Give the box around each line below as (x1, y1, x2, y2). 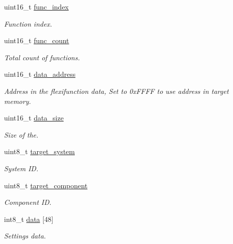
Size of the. (4, 129, 39, 140)
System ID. (4, 163, 39, 173)
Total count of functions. (4, 52, 80, 62)
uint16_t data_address (4, 69, 76, 79)
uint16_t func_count (4, 35, 69, 46)
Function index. (4, 18, 52, 29)
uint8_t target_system (4, 146, 75, 157)
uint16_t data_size (4, 112, 64, 123)
